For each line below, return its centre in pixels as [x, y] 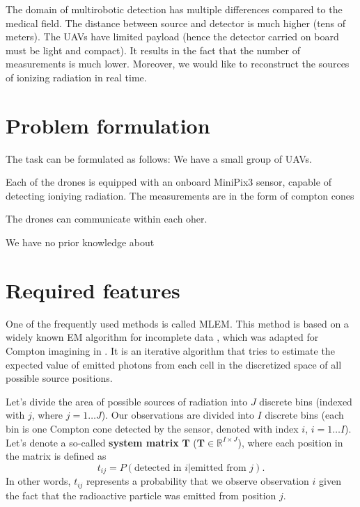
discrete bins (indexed [306, 401]
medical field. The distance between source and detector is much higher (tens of [176, 23]
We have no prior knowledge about [80, 242]
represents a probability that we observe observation [198, 481]
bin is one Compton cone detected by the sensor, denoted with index [152, 428]
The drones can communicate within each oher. [107, 219]
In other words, [38, 481]
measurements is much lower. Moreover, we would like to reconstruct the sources [178, 64]
